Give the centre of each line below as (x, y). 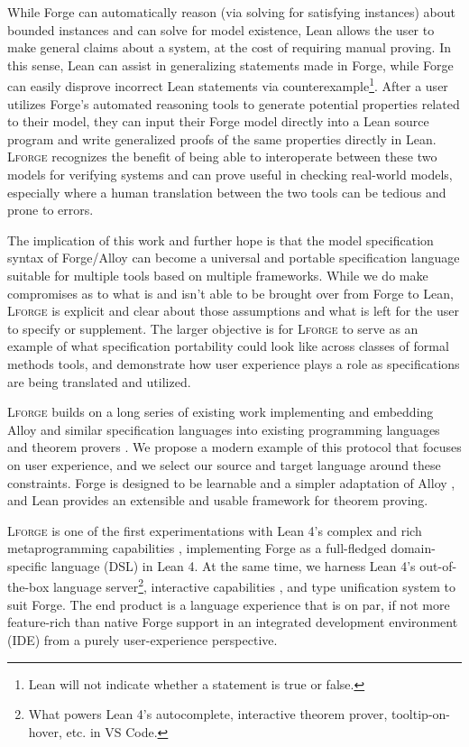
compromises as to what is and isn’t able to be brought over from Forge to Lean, (230, 293)
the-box (28, 587)
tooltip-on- (421, 714)
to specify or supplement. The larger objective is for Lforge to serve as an (213, 328)
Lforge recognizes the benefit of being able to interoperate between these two (222, 157)
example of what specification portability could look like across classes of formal (228, 346)
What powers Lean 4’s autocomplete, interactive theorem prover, (208, 714)
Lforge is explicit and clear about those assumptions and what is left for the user (233, 311)
